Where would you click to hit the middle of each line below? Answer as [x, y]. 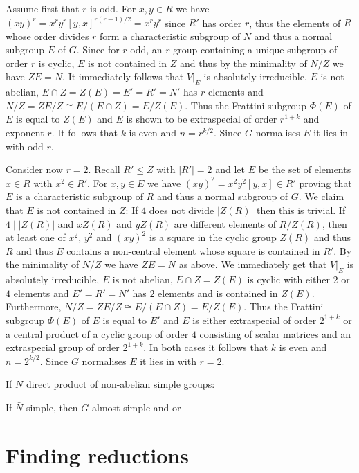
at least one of [36, 237]
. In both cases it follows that [206, 347]
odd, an [146, 50]
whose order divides [47, 36]
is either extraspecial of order [255, 320]
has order [222, 23]
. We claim [321, 196]
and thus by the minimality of [243, 63]
